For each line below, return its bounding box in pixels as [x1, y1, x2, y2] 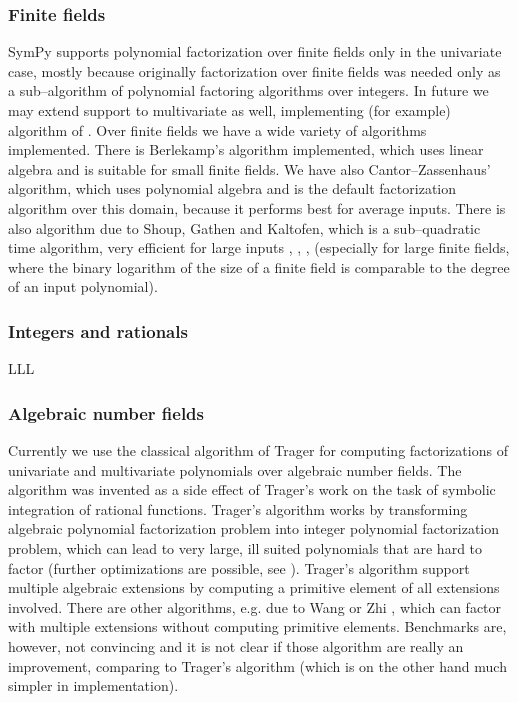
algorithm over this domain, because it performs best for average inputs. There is [8, 197, 506, 218]
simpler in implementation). [8, 675, 179, 696]
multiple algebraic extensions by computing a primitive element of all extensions [8, 577, 500, 598]
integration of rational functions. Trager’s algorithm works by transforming [8, 498, 468, 519]
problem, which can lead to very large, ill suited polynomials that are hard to [8, 537, 483, 558]
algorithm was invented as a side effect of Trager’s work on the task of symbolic [8, 479, 496, 500]
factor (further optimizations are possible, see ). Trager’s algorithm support [8, 557, 470, 578]
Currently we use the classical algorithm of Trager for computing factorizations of [8, 439, 508, 460]
